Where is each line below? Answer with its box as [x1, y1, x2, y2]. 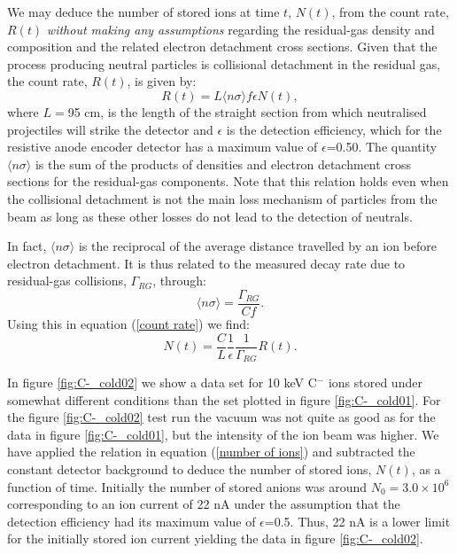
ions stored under [328, 373, 422, 392]
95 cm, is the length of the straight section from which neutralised [67, 102, 427, 121]
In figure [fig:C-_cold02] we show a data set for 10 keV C [7, 373, 317, 392]
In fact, [7, 237, 47, 255]
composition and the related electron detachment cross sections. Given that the [7, 37, 438, 56]
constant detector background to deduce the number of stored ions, [7, 460, 372, 479]
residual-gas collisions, [7, 271, 127, 290]
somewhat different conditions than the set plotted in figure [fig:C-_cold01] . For [7, 390, 441, 409]
